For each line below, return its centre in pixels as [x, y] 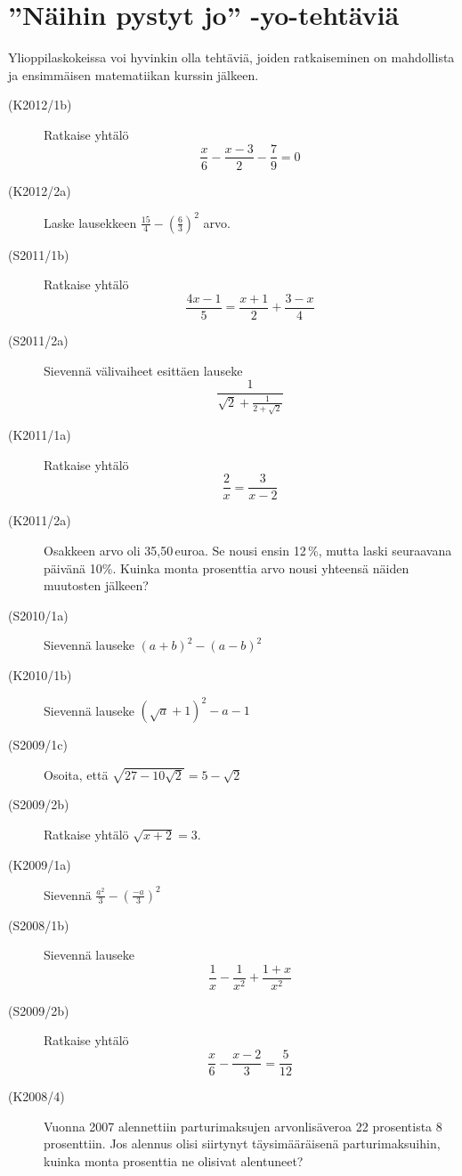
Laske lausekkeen [90, 222]
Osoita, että [76, 774]
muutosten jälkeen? [96, 585]
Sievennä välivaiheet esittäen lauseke [143, 370]
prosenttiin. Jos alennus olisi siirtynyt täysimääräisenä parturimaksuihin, [242, 1144]
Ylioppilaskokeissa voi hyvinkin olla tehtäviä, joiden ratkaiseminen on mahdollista [231, 57]
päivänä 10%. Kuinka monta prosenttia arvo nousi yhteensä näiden [227, 568]
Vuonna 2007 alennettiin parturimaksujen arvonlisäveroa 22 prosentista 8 [243, 1126]
